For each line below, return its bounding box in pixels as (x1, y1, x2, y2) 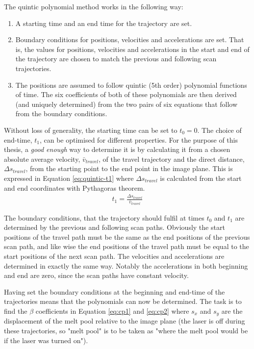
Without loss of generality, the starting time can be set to (4, 125, 178, 135)
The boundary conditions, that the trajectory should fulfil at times (4, 212, 204, 223)
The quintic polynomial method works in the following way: (4, 1, 183, 11)
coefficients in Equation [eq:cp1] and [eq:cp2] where (35, 305, 189, 316)
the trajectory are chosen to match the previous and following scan (15, 53, 217, 64)
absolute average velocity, (4, 153, 80, 164)
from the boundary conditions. (15, 108, 107, 119)
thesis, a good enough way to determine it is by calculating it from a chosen (4, 144, 230, 154)
